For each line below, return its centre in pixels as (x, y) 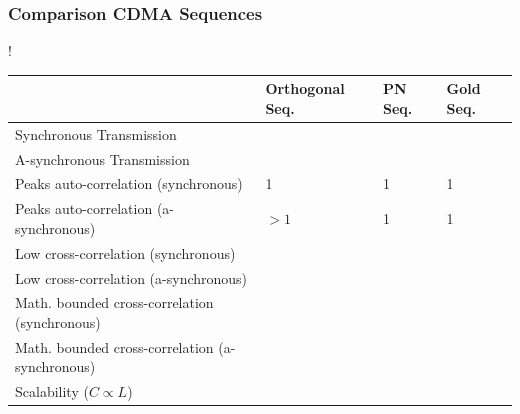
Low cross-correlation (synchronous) (125, 252)
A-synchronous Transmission (102, 158)
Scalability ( (52, 391)
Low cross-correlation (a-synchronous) (131, 277)
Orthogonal (305, 88)
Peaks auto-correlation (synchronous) (129, 183)
